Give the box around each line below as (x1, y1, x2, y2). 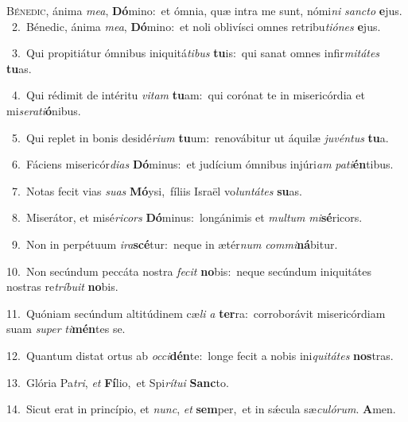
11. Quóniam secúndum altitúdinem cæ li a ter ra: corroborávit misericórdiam (6, 304, 386, 321)
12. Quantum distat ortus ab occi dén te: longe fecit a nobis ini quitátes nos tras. (6, 347, 394, 363)
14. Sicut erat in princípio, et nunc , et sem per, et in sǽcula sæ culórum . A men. (6, 401, 396, 417)
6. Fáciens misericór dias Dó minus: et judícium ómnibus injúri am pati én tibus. (11, 156, 394, 172)
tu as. (6, 60, 32, 76)
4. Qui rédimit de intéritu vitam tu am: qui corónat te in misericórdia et (11, 87, 365, 103)
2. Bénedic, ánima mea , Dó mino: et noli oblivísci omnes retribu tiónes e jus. (11, 17, 381, 34)
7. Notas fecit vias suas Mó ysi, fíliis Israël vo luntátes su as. (11, 182, 302, 199)
